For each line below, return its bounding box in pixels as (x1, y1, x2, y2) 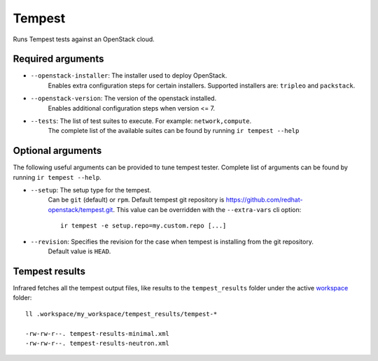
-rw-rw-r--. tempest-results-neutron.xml (25, 339, 169, 347)
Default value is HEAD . (48, 247, 111, 255)
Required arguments (13, 53, 104, 65)
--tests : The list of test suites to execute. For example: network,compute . (30, 117, 252, 125)
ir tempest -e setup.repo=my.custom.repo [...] (60, 222, 227, 230)
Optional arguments (13, 145, 102, 157)
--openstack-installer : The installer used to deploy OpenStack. (30, 71, 227, 80)
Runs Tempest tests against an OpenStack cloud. (13, 35, 155, 43)
